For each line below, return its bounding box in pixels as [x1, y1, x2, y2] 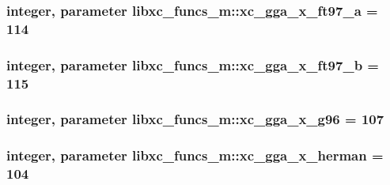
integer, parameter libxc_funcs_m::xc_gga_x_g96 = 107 [6, 109, 384, 129]
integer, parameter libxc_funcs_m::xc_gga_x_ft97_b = [6, 55, 379, 74]
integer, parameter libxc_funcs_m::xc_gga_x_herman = [6, 145, 384, 165]
